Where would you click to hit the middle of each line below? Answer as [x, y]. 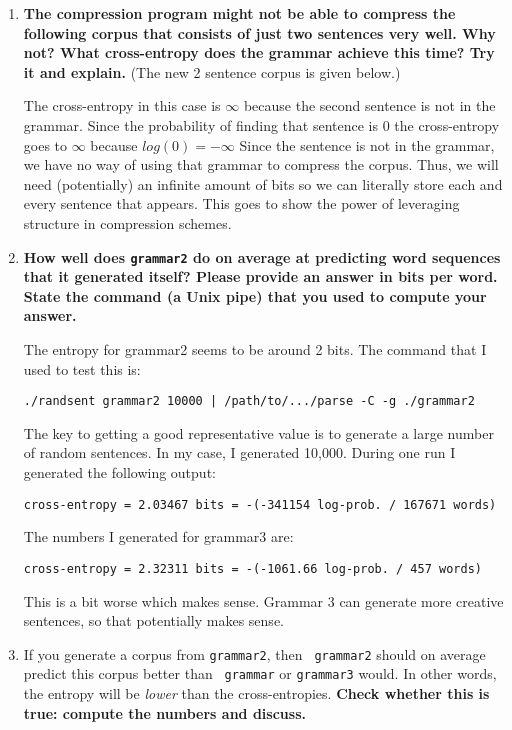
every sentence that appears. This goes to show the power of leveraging [241, 203]
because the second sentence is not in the [369, 105]
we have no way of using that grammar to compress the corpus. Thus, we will [261, 164]
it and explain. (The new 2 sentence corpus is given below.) [212, 71]
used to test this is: [82, 368]
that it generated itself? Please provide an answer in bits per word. [260, 276]
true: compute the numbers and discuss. [164, 712]
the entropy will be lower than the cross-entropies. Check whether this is [256, 693]
